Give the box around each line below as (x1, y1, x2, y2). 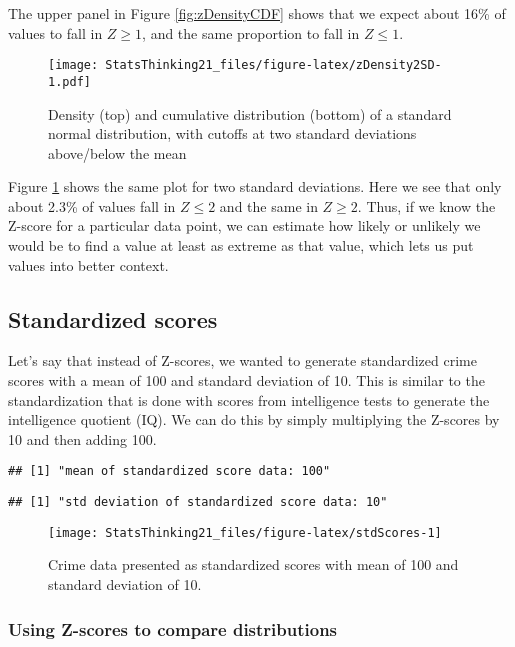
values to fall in (8, 22, 103, 43)
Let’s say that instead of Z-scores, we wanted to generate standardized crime (8, 350, 477, 371)
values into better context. (8, 254, 169, 275)
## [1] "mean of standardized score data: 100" (8, 464, 331, 479)
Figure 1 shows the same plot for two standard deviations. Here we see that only (8, 176, 502, 197)
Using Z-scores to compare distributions (8, 616, 338, 641)
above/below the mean (48, 142, 187, 163)
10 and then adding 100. (8, 428, 157, 449)
